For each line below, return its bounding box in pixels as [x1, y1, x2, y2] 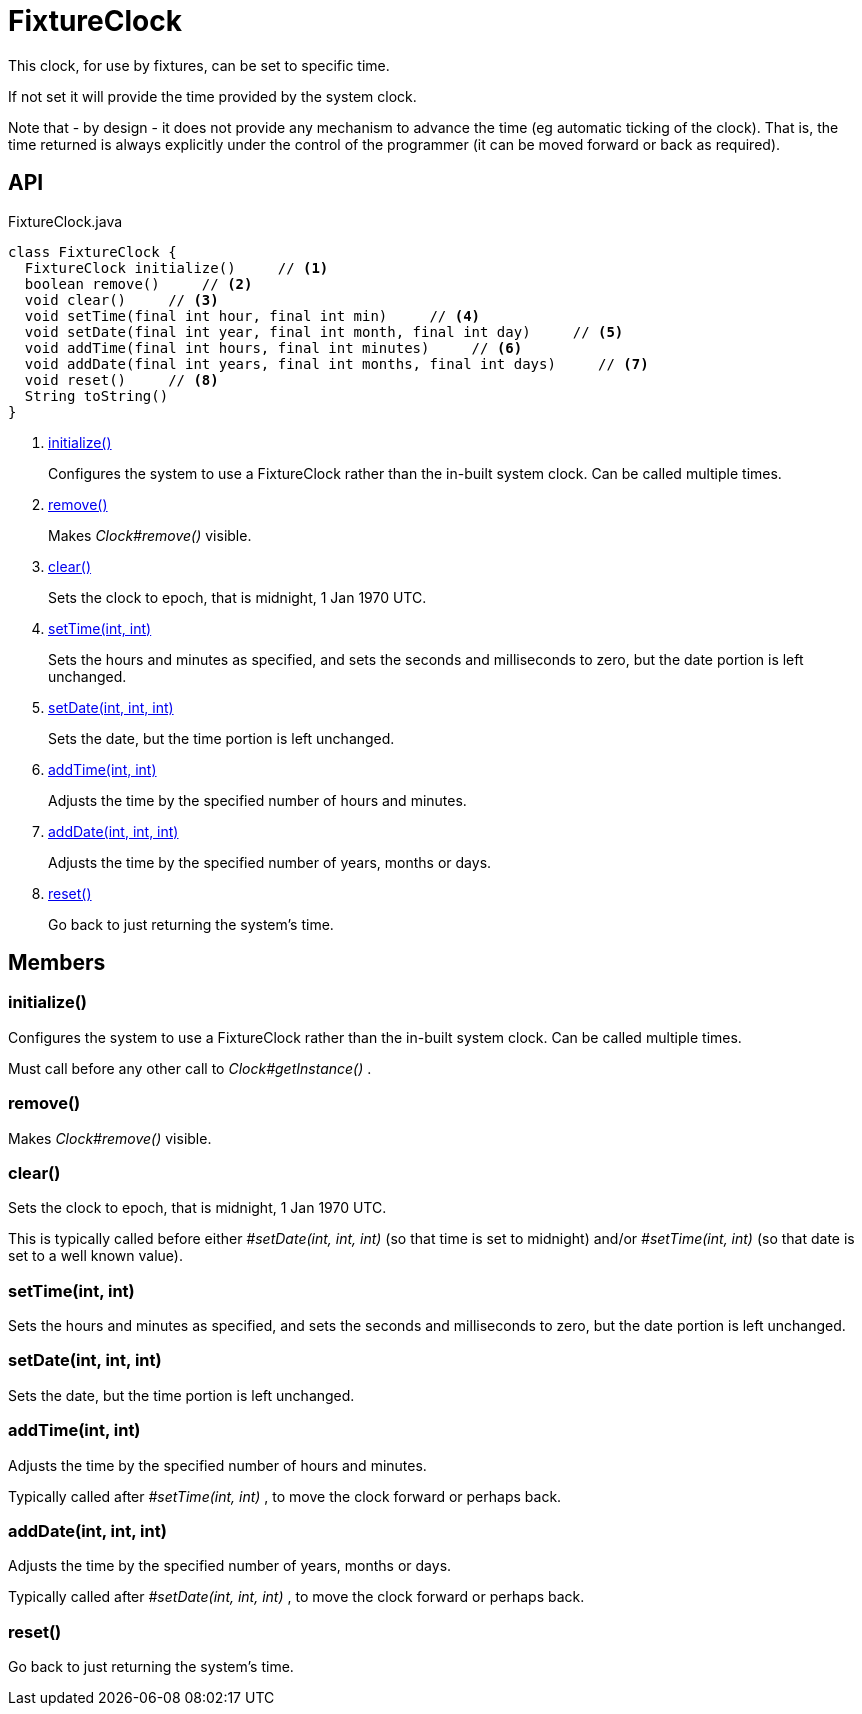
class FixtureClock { [8, 243, 177, 260]
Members [8, 950, 106, 976]
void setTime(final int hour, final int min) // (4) [24, 307, 481, 324]
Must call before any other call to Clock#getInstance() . [8, 1059, 372, 1077]
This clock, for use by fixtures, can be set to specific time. [8, 56, 390, 74]
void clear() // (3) [24, 291, 219, 308]
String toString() [24, 387, 169, 404]
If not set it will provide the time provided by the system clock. [8, 87, 417, 105]
